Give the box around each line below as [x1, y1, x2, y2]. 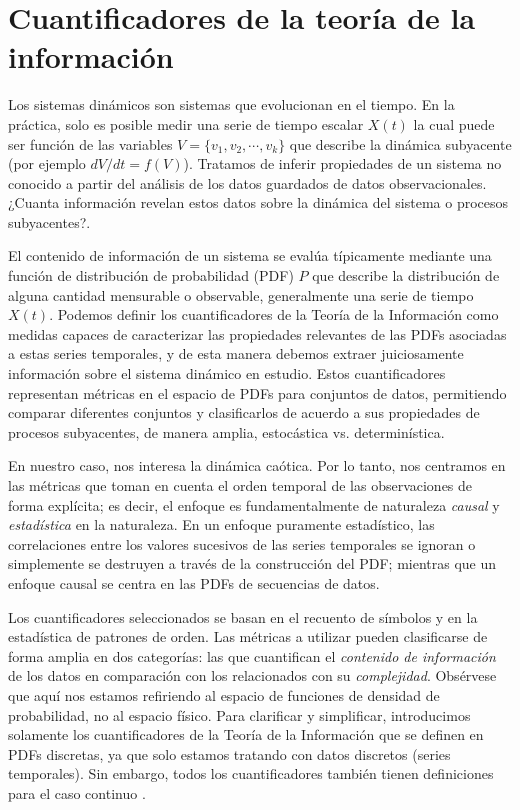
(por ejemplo [8, 153, 86, 174]
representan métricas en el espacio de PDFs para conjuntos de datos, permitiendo [8, 382, 507, 403]
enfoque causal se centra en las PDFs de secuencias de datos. [8, 572, 380, 593]
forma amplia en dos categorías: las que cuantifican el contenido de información [8, 645, 496, 666]
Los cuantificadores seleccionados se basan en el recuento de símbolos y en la [8, 606, 478, 627]
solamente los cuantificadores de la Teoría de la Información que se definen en [8, 724, 484, 745]
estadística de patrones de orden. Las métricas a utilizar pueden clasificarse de [8, 626, 488, 647]
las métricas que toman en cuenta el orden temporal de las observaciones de [8, 475, 473, 495]
